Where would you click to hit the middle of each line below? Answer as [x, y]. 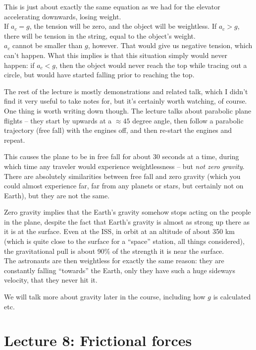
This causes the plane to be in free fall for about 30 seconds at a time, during [122, 156]
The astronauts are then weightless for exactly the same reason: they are [114, 261]
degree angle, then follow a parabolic [188, 120]
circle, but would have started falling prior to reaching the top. [99, 75]
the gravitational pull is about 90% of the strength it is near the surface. [114, 251]
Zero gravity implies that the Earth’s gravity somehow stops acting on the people [128, 212]
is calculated [232, 297]
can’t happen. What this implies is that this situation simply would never [116, 55]
